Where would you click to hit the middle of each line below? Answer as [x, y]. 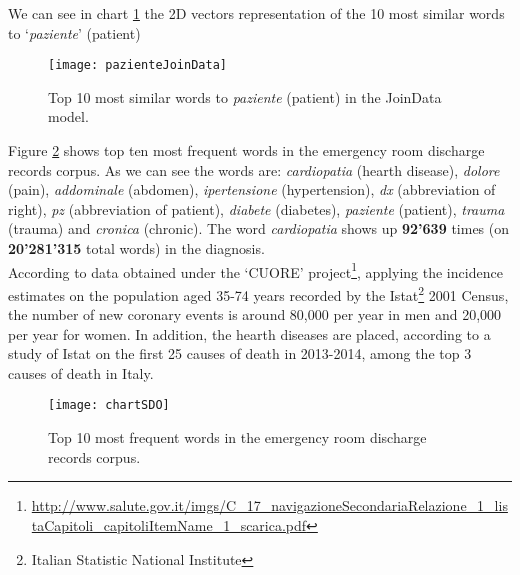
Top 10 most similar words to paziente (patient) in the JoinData [245, 96]
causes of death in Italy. [81, 372]
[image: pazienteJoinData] [137, 65]
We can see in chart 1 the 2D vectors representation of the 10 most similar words [256, 13]
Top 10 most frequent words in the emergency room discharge [237, 437]
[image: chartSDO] [109, 405]
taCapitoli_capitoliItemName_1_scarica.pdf [169, 524]
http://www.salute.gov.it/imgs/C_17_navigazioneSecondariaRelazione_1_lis [269, 505]
